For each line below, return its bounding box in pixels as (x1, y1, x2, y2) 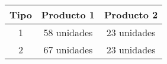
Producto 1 (41, 8, 95, 21)
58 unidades (43, 25, 93, 39)
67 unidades (43, 43, 93, 56)
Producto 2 (104, 8, 158, 21)
